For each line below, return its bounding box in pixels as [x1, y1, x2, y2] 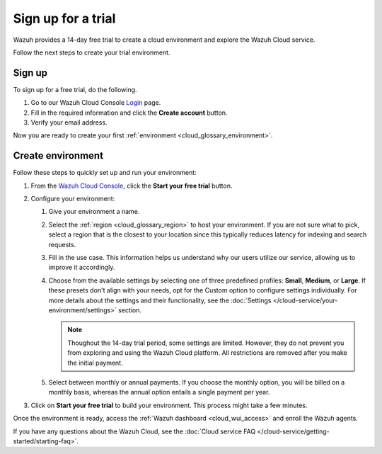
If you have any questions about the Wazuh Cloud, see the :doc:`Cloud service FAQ [13, 427, 256, 436]
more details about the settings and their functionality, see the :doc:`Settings [48, 296, 272, 305]
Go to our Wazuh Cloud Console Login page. [30, 98, 161, 107]
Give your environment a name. [48, 208, 140, 216]
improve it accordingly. [48, 263, 115, 272]
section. [117, 306, 141, 314]
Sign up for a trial [13, 11, 116, 26]
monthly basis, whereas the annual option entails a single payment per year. [48, 388, 270, 397]
